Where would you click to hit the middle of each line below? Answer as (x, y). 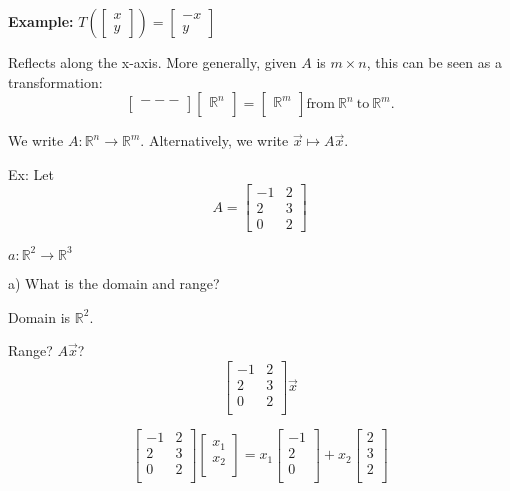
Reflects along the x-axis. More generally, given (152, 62)
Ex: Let (31, 173)
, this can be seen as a (434, 62)
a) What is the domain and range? (114, 282)
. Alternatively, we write (214, 140)
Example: (41, 21)
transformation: (55, 81)
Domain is (39, 316)
